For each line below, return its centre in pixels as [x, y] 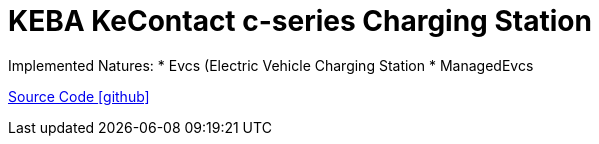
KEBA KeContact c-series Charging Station [300, 21]
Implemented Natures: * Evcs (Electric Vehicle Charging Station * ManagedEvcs [271, 65]
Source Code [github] [79, 96]
